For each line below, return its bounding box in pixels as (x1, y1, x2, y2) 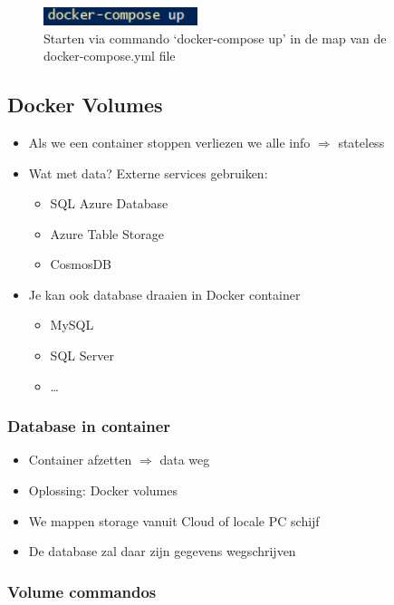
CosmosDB (50, 254, 112, 274)
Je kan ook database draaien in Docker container (28, 284, 301, 303)
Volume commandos (7, 580, 157, 602)
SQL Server (50, 346, 114, 365)
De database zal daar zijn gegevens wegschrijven (28, 542, 296, 561)
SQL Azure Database (50, 194, 168, 213)
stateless (338, 132, 385, 151)
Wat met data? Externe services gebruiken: (28, 163, 268, 182)
